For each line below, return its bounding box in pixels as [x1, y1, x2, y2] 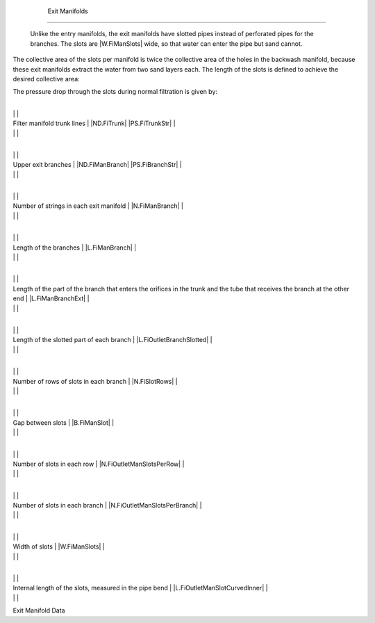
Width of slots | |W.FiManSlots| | [12, 542, 106, 551]
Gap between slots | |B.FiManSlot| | [12, 418, 115, 427]
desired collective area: [12, 74, 80, 83]
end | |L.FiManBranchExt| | [12, 294, 90, 302]
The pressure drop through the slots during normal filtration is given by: [12, 88, 218, 96]
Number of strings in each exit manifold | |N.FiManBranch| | [12, 202, 184, 210]
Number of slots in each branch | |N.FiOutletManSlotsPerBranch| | [12, 501, 202, 510]
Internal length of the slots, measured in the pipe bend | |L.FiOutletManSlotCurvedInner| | [12, 584, 268, 592]
